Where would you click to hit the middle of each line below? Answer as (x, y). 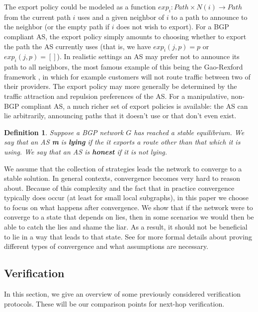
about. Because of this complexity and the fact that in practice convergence (119, 188)
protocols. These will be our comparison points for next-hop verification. (114, 303)
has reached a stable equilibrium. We (189, 132)
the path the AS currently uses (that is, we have (78, 46)
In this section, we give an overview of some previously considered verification (123, 294)
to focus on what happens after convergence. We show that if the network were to (129, 207)
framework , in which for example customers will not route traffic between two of (127, 76)
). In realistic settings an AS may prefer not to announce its (148, 56)
